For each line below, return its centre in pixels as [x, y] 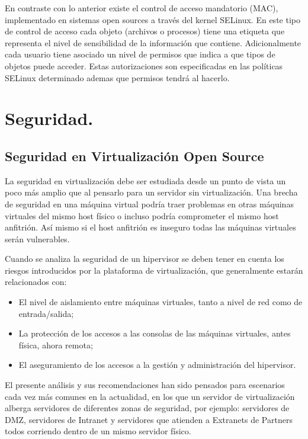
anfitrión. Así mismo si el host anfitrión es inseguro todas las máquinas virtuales [150, 227]
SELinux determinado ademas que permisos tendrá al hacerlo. [117, 77]
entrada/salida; [46, 313]
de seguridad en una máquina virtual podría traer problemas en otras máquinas [149, 204]
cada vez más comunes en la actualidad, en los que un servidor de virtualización [150, 396]
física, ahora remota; [56, 345]
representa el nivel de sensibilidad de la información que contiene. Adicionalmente [153, 42]
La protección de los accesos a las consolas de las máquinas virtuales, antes [155, 333]
